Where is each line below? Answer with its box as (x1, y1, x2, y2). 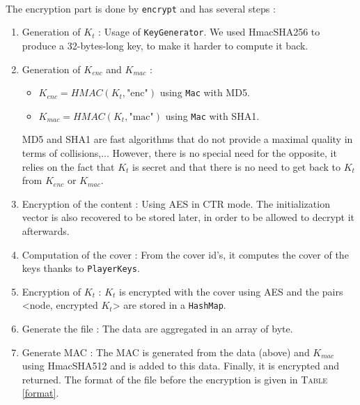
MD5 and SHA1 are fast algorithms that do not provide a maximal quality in (22, 132, 353, 146)
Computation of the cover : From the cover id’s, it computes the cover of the (22, 247, 349, 261)
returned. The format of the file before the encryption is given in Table (22, 372, 328, 386)
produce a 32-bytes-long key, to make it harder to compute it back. (22, 38, 308, 52)
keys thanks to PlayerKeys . (22, 261, 140, 275)
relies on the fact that (22, 159, 115, 174)
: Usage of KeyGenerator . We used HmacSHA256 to (98, 24, 320, 39)
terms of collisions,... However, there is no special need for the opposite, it (22, 146, 337, 160)
